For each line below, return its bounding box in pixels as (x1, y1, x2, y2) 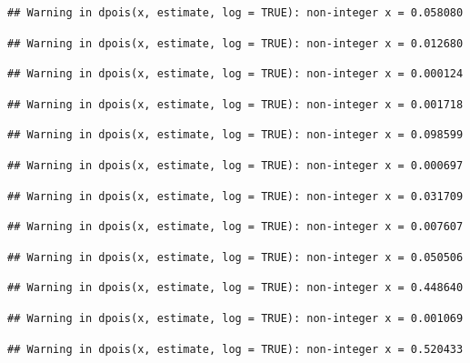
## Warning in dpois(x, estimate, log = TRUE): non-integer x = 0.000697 (7, 158, 464, 172)
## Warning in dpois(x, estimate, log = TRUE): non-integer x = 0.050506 (7, 250, 464, 264)
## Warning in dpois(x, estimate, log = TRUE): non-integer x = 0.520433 (7, 342, 464, 356)
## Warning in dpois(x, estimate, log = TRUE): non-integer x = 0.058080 (7, 6, 464, 19)
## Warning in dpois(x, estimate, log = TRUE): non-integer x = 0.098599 (7, 128, 464, 142)
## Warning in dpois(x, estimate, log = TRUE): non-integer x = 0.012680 (7, 36, 464, 50)
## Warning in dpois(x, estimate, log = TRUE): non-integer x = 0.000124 (7, 67, 464, 81)
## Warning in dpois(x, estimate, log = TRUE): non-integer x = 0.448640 (7, 281, 464, 295)
